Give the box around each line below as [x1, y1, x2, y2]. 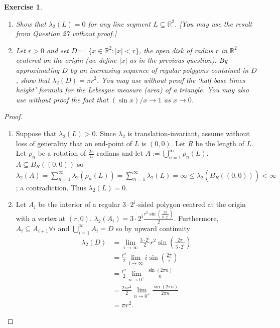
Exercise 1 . [4, 2, 42, 12]
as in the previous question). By [129, 55, 228, 65]
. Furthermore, [174, 213, 219, 224]
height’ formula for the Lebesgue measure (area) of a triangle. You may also [16, 84, 249, 95]
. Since [95, 128, 116, 138]
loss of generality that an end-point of [16, 138, 132, 148]
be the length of [195, 138, 244, 148]
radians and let [97, 148, 143, 158]
